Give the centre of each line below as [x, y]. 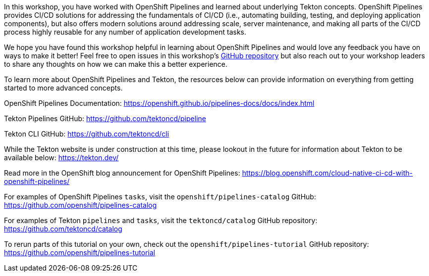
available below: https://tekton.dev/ [61, 158]
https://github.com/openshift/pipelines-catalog [80, 205]
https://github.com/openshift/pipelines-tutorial [80, 253]
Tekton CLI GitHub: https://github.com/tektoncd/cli [87, 134]
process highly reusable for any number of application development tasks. [125, 32]
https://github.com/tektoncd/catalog [63, 229]
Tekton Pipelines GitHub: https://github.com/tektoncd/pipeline [105, 118]
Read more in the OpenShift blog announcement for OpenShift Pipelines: [122, 173]
